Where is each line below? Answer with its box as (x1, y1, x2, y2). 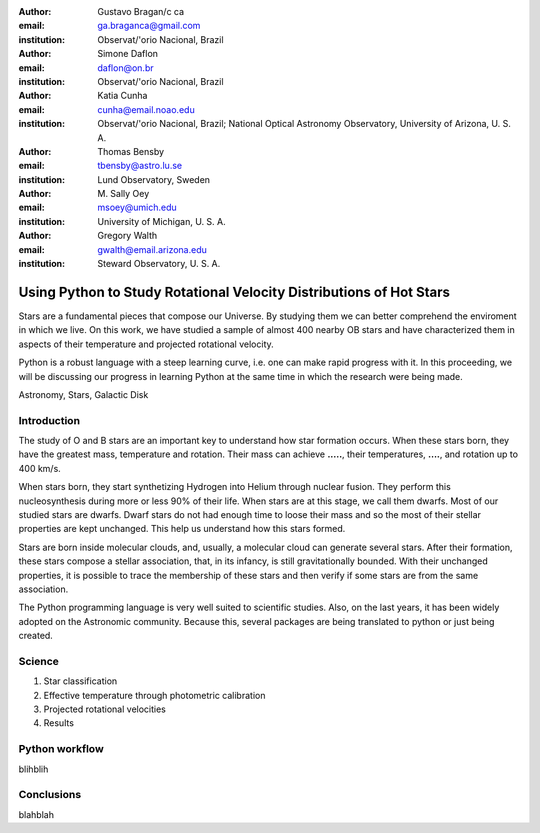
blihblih (18, 763, 49, 775)
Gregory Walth (97, 230, 158, 242)
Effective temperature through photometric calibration (43, 689, 266, 701)
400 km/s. (18, 462, 62, 474)
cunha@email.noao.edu (97, 103, 195, 115)
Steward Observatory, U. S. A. (97, 258, 221, 270)
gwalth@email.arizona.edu (97, 243, 207, 255)
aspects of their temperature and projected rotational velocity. (18, 338, 274, 350)
